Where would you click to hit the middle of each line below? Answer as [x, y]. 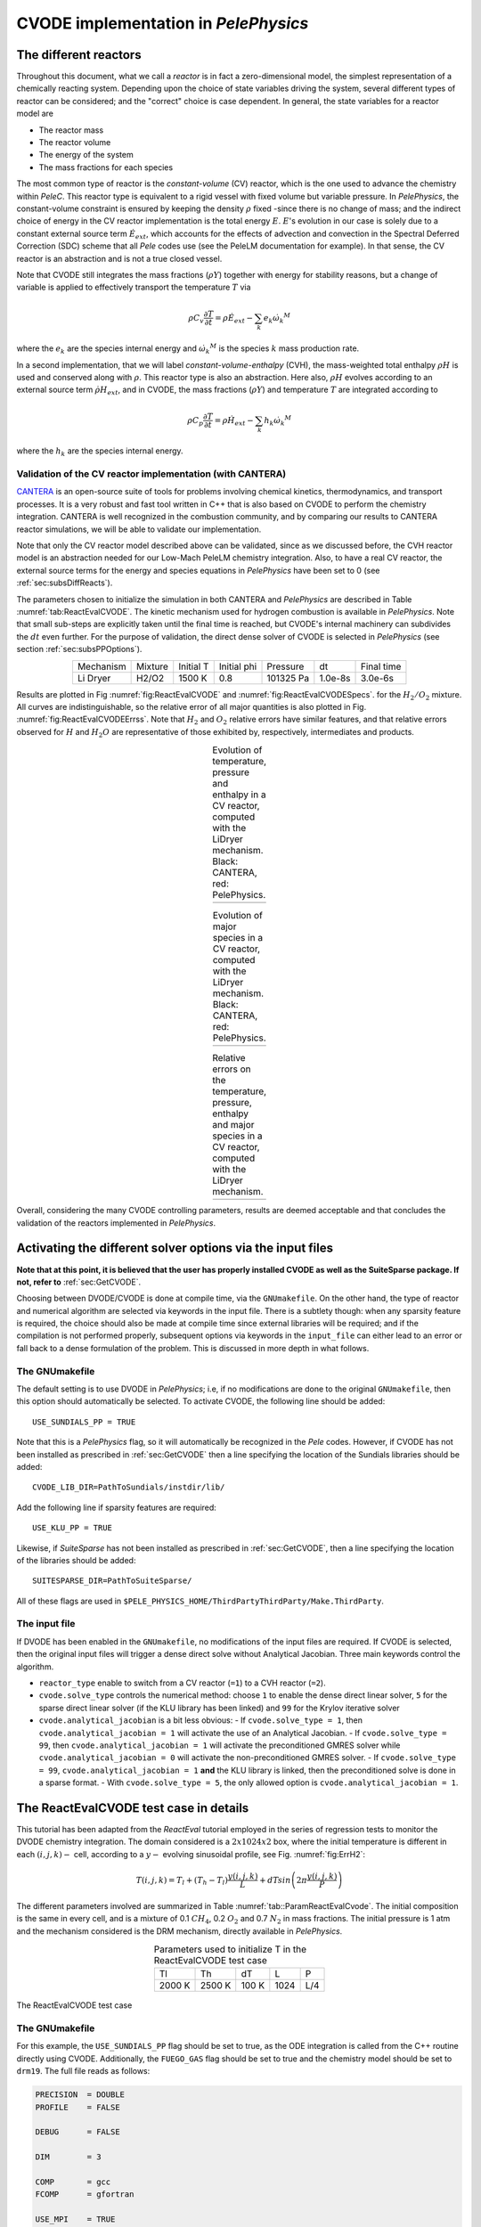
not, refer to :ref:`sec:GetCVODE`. [79, 1282]
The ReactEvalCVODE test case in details [133, 1808]
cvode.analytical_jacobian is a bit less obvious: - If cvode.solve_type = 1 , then [201, 1720]
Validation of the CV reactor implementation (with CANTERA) [151, 474]
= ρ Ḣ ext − [234, 421]
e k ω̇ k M [277, 318]
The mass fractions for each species [106, 167]
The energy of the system [86, 155]
